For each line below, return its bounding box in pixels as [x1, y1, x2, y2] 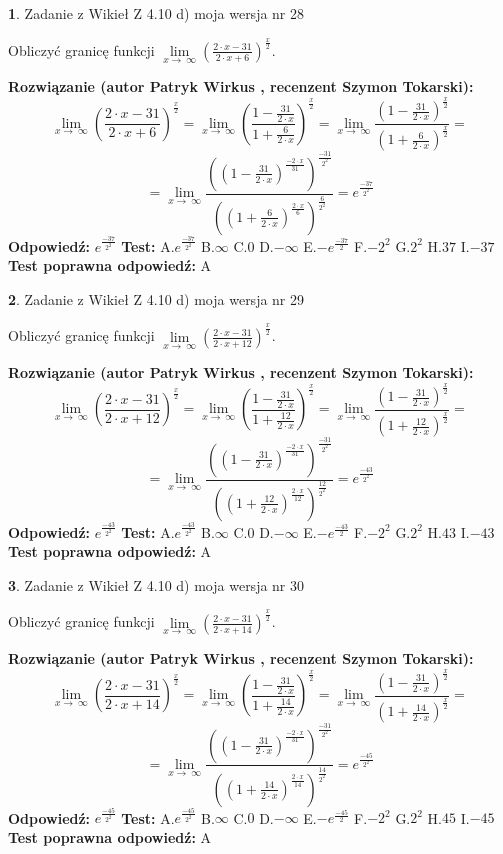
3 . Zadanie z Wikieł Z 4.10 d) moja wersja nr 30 [8, 574, 305, 595]
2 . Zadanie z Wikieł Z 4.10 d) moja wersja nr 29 [8, 288, 305, 309]
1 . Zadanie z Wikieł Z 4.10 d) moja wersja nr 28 [8, 3, 305, 23]
